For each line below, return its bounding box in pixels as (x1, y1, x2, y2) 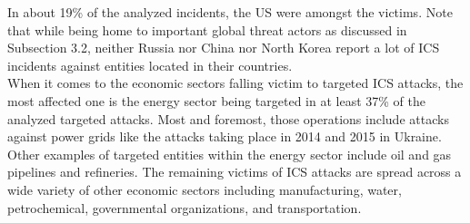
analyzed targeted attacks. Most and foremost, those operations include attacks (7, 109, 449, 128)
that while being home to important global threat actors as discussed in (7, 20, 407, 39)
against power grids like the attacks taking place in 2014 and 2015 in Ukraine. (7, 127, 442, 146)
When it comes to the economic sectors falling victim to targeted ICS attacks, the (7, 73, 464, 92)
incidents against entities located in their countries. (7, 55, 293, 74)
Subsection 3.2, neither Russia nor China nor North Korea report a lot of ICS (7, 38, 440, 57)
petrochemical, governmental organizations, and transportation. (7, 198, 362, 217)
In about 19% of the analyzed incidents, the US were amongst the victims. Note (7, 3, 453, 21)
